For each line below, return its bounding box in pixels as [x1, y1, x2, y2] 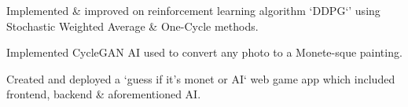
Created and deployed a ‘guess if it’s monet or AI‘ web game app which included [6, 70, 395, 87]
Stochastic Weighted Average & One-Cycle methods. [6, 17, 259, 34]
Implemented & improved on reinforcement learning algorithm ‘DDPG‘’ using [6, 2, 380, 18]
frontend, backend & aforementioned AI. [6, 86, 201, 102]
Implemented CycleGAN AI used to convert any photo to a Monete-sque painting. [6, 44, 402, 61]
